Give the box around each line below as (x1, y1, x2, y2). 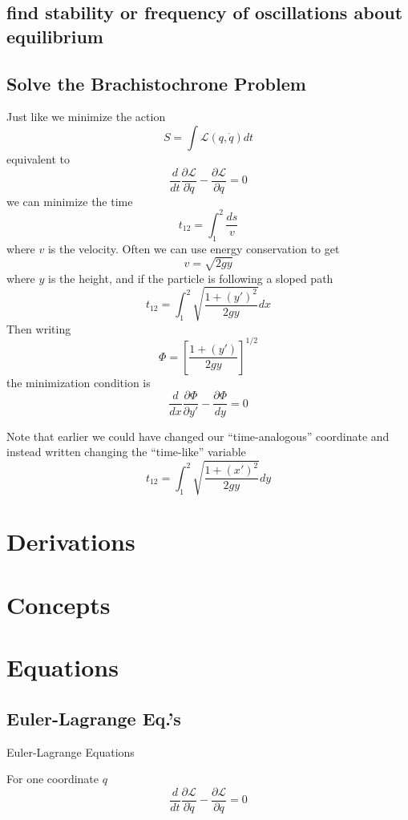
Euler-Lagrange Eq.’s (6, 705, 181, 730)
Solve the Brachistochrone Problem (6, 71, 306, 95)
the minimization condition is (6, 374, 151, 390)
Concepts (6, 588, 111, 620)
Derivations (6, 525, 135, 558)
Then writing (6, 320, 71, 337)
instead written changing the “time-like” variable (6, 443, 246, 460)
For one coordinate (6, 770, 99, 787)
